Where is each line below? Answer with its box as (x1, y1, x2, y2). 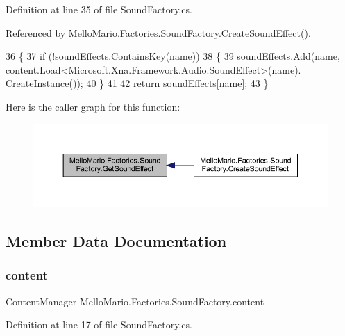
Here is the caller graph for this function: (6, 99, 180, 113)
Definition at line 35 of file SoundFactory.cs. (6, 2, 192, 16)
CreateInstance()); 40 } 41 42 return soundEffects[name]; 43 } (6, 76, 269, 90)
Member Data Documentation (6, 230, 227, 251)
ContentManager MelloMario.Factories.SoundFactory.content (6, 294, 264, 308)
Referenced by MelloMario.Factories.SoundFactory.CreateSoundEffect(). (6, 25, 311, 40)
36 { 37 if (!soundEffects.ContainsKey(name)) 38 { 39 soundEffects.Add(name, (6, 49, 340, 63)
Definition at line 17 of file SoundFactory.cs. (6, 317, 192, 332)
